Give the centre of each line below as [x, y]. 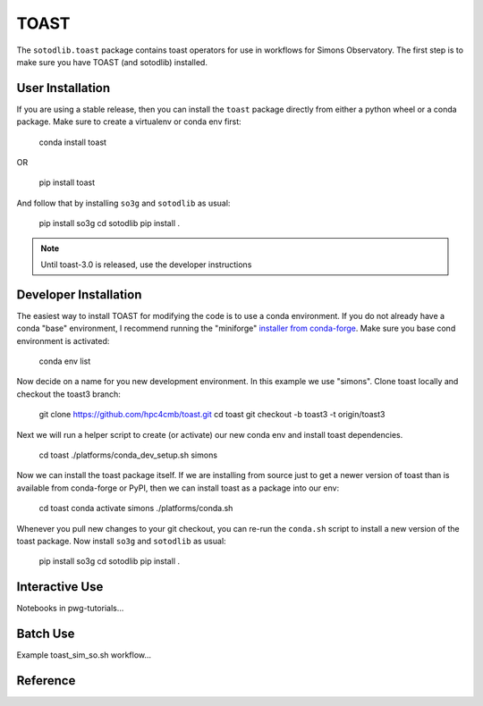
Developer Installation [79, 294]
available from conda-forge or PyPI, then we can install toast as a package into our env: [178, 488]
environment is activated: [63, 340]
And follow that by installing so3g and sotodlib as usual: [123, 203]
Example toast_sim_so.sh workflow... [84, 655]
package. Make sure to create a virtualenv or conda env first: [129, 122]
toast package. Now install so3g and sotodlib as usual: [122, 541]
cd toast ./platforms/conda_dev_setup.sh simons [128, 455]
